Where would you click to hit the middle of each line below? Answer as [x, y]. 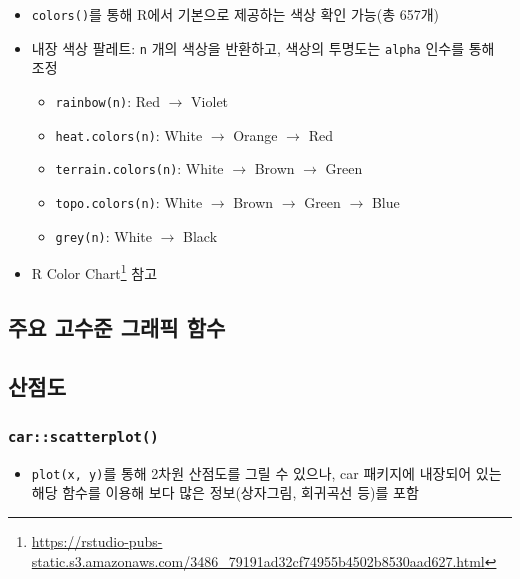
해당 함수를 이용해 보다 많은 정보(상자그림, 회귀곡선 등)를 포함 [225, 492]
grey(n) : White [104, 235]
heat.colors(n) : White [129, 134]
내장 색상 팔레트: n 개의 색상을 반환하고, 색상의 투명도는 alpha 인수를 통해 [263, 47]
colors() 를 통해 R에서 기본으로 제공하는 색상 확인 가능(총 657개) [235, 14]
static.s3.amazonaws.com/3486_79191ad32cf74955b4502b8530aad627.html [258, 560]
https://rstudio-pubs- [97, 541]
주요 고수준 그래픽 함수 [117, 326]
